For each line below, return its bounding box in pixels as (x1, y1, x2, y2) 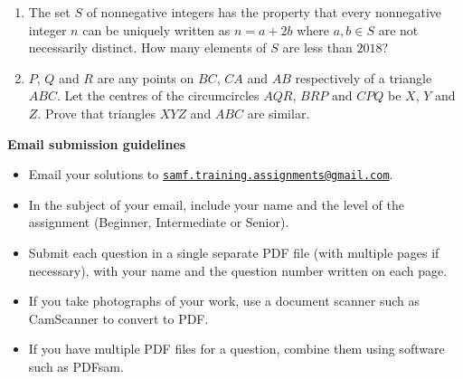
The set (28, 3, 71, 21)
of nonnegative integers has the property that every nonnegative (86, 3, 441, 21)
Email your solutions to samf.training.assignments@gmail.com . (28, 165, 393, 184)
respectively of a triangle (295, 68, 432, 87)
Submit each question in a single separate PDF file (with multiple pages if (28, 243, 439, 261)
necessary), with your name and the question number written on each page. (28, 261, 448, 280)
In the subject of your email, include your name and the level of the (28, 194, 404, 213)
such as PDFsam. (28, 356, 124, 375)
